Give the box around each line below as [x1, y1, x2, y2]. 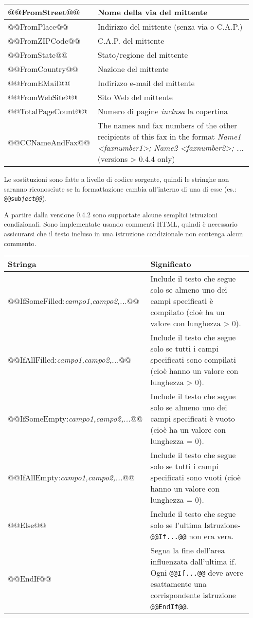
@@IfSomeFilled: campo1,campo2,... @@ [8, 295, 139, 307]
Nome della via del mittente [97, 6, 208, 18]
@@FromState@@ [8, 49, 68, 60]
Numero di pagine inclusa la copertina [97, 106, 228, 117]
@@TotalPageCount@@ [8, 106, 88, 117]
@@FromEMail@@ [8, 77, 71, 88]
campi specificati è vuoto [150, 413, 235, 424]
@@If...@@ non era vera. [150, 530, 234, 542]
